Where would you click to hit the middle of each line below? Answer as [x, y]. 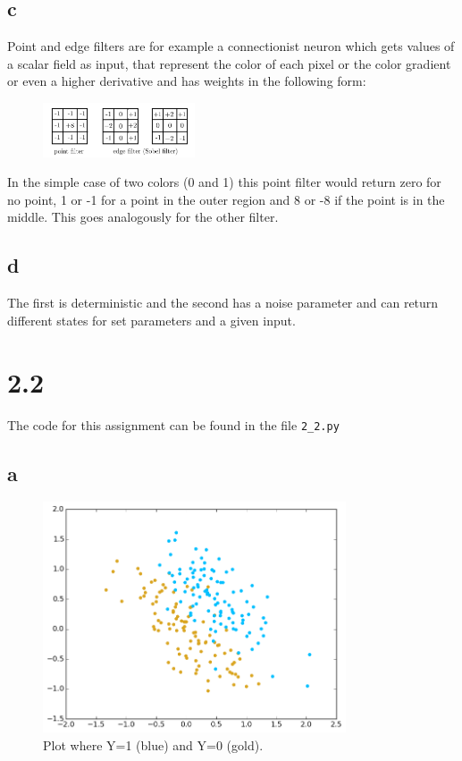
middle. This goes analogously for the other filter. [143, 217]
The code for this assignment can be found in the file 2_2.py [173, 424]
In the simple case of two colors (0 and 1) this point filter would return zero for [224, 182]
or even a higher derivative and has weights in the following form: [187, 81]
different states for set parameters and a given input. [151, 320]
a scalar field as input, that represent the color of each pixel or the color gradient [229, 63]
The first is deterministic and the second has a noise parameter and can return [223, 303]
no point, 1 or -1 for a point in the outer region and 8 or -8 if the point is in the [226, 199]
